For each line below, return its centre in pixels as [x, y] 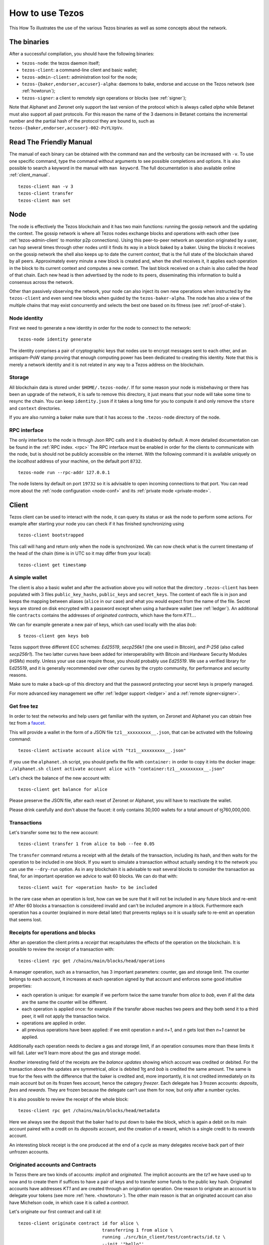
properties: [20, 986]
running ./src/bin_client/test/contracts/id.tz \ [164, 1237]
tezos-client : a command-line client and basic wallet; [79, 70]
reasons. [18, 675]
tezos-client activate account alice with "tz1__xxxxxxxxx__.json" [102, 750]
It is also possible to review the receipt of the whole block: [69, 1099]
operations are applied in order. [54, 1023]
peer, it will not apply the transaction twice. [66, 1016]
